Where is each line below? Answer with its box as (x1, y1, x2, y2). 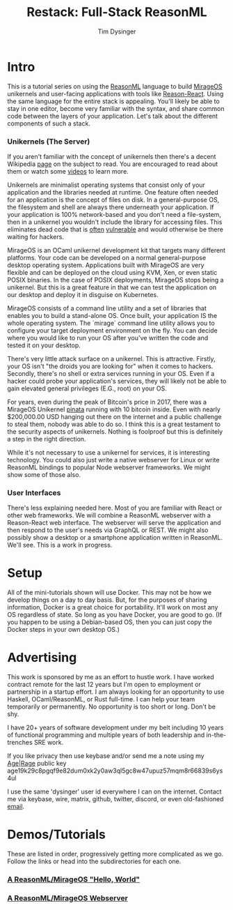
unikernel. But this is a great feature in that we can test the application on (7, 283, 217, 291)
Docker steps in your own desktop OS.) (7, 625, 120, 634)
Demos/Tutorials (7, 827, 106, 842)
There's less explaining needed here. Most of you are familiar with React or (7, 503, 223, 513)
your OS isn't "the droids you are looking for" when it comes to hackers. (7, 362, 214, 370)
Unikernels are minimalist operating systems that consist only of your (7, 181, 205, 189)
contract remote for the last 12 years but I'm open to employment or (7, 681, 202, 689)
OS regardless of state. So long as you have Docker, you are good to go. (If (7, 611, 223, 619)
